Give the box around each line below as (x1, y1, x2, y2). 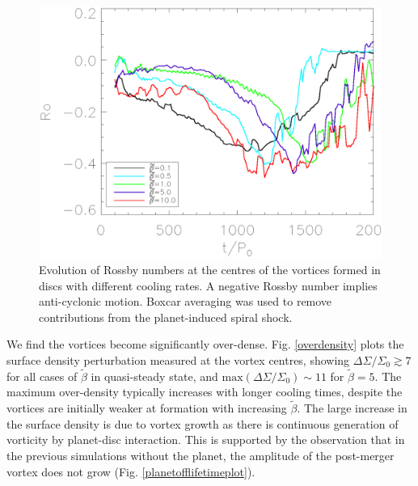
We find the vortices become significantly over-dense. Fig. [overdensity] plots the (6, 336, 404, 353)
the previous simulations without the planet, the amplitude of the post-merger (6, 446, 395, 463)
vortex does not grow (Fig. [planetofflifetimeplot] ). (6, 463, 255, 480)
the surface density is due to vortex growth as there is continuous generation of (6, 415, 399, 432)
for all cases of (6, 367, 78, 384)
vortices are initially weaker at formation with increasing (6, 399, 287, 416)
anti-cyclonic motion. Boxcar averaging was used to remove (39, 293, 332, 310)
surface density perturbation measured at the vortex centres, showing (6, 351, 350, 368)
